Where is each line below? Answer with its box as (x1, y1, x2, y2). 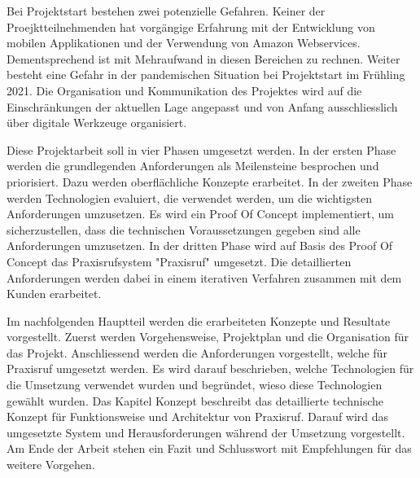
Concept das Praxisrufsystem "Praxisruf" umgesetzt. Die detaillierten (7, 252, 352, 270)
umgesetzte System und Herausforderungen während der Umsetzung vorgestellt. (7, 423, 405, 441)
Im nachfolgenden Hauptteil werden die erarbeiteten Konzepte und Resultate (7, 312, 391, 329)
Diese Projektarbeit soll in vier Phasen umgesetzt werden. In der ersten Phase (7, 141, 396, 158)
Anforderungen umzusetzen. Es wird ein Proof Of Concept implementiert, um (7, 205, 394, 222)
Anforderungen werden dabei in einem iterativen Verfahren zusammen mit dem (7, 269, 402, 286)
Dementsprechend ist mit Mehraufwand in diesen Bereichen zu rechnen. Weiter (7, 50, 400, 67)
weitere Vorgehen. (7, 456, 95, 473)
